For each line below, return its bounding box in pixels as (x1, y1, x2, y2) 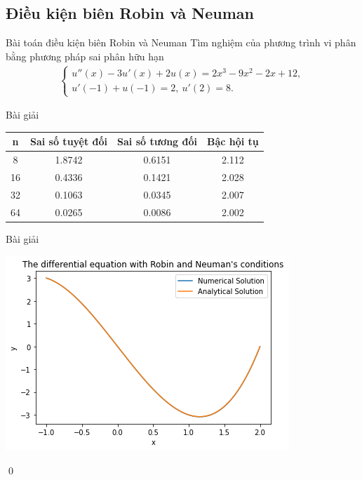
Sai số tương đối (117, 134, 197, 149)
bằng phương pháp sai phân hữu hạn (6, 48, 164, 63)
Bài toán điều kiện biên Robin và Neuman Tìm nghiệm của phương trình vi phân (6, 35, 356, 50)
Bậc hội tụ (206, 134, 259, 149)
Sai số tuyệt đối (30, 134, 108, 149)
